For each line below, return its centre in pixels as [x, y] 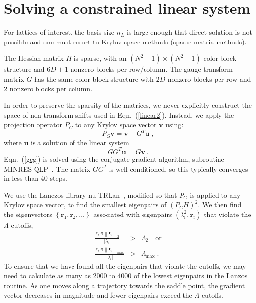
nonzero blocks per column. [51, 88]
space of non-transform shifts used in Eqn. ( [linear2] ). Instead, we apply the [119, 114]
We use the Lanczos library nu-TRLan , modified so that [91, 195]
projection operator [33, 124]
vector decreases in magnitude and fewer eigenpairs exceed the [98, 295]
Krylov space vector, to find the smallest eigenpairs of [85, 204]
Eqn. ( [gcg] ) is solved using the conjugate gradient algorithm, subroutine [114, 158]
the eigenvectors [28, 214]
